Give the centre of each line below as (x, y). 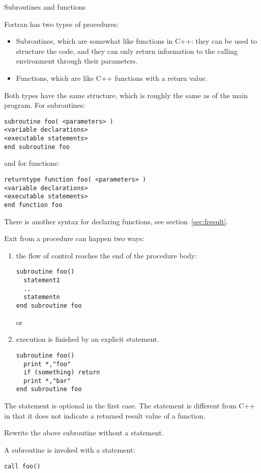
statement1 (42, 280)
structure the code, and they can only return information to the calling (127, 51)
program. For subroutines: (45, 105)
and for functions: (32, 163)
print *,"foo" (47, 364)
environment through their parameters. (77, 61)
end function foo (33, 205)
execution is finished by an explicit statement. (88, 339)
